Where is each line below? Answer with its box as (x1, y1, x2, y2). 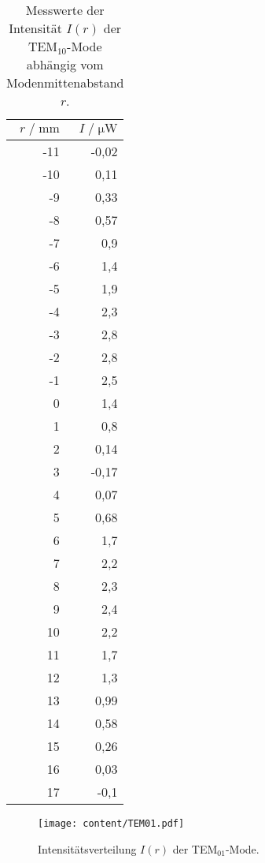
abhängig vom (26, 55, 104, 73)
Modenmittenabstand (6, 73, 124, 92)
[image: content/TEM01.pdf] (38, 818, 185, 829)
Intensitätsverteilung (38, 840, 137, 857)
